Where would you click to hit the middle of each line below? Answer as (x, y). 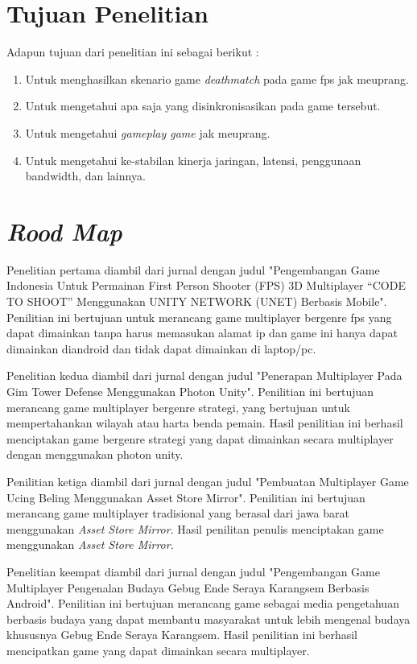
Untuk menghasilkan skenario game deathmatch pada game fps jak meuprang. (217, 78)
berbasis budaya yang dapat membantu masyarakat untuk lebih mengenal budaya (208, 619)
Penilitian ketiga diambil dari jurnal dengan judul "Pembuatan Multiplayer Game (208, 481)
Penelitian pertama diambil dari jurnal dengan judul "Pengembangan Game (193, 269)
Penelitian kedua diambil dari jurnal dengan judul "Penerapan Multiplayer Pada (204, 375)
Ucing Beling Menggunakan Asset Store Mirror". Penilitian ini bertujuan (186, 497)
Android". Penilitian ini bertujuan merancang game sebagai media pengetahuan (203, 603)
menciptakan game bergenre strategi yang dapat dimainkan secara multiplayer (200, 438)
